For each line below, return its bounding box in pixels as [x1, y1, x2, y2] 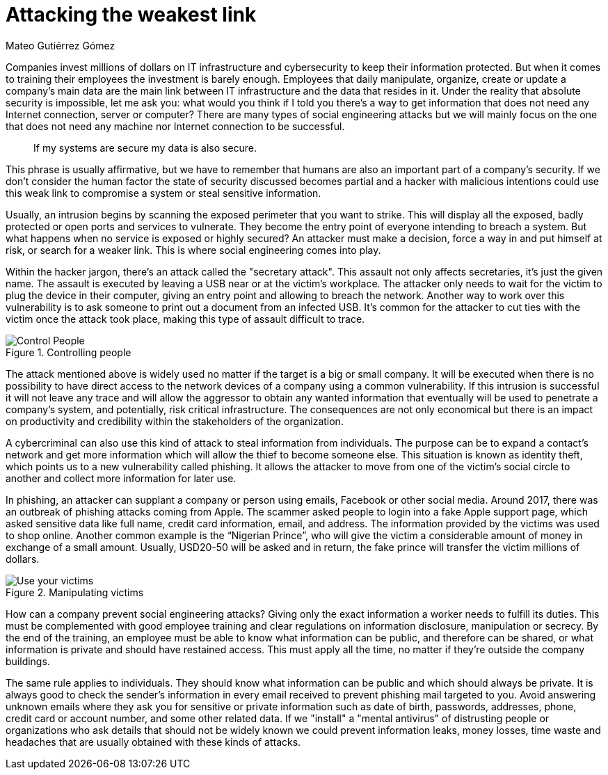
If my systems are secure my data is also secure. [33, 141, 257, 154]
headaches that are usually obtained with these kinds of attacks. [6, 735, 301, 748]
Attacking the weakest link [6, 3, 257, 26]
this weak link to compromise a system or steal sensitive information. [6, 186, 321, 199]
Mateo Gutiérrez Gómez [6, 39, 115, 51]
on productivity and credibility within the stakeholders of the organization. [6, 415, 344, 427]
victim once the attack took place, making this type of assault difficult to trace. [6, 312, 365, 325]
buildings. [6, 655, 50, 667]
